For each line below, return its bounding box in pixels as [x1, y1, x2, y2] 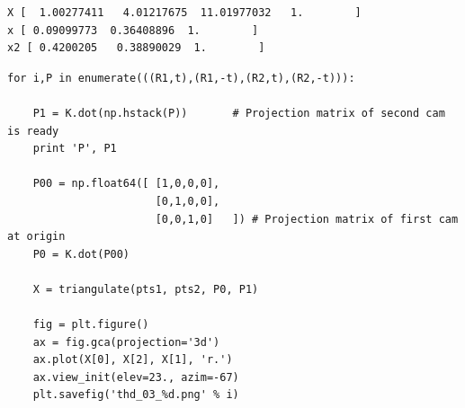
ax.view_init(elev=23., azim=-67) [32, 370, 239, 384]
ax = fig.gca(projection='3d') [32, 335, 220, 349]
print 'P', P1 [32, 142, 117, 155]
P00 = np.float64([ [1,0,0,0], [32, 177, 220, 191]
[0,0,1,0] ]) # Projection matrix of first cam [155, 212, 459, 226]
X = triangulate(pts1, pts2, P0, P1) [32, 282, 259, 296]
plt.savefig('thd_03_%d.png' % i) [32, 388, 239, 402]
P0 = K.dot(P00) [32, 247, 130, 261]
